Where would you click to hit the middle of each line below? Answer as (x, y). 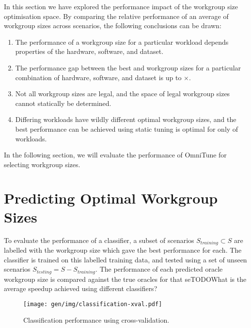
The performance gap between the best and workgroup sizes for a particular (128, 67)
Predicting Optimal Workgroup (111, 198)
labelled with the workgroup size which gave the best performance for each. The (123, 250)
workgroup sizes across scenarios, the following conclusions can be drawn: (113, 26)
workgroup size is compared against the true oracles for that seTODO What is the (125, 279)
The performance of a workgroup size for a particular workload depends (122, 42)
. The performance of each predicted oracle (159, 269)
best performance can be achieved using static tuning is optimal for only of (127, 129)
